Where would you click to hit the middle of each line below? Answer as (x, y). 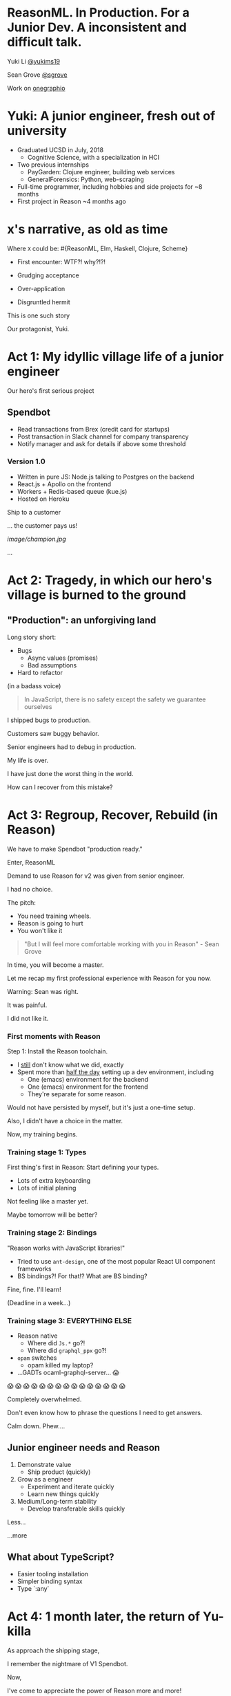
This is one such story (39, 315)
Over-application (41, 288)
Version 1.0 (27, 461)
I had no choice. (30, 889)
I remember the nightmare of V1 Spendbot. (68, 1663)
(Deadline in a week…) (39, 1302)
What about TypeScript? (61, 1557)
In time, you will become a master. (56, 965)
